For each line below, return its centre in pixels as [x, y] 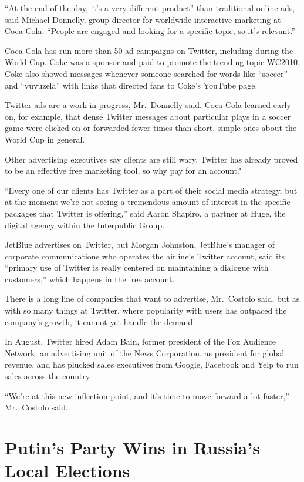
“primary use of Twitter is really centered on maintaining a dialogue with [137, 267]
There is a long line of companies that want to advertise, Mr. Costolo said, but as [152, 299]
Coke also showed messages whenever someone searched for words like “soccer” [146, 73]
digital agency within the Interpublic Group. [85, 225]
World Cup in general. [45, 139]
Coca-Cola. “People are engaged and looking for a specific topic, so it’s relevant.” [150, 31]
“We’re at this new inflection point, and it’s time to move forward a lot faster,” [147, 395]
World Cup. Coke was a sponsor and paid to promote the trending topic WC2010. [152, 62]
